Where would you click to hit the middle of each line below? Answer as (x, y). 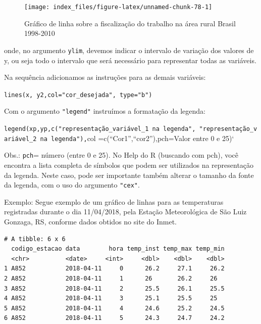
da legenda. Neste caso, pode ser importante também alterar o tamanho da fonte (129, 175)
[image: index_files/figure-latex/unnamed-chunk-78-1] (118, 7)
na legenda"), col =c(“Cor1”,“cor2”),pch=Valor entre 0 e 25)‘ (137, 138)
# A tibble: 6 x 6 (35, 239)
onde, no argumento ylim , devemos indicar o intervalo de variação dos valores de (129, 50)
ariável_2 (20, 139)
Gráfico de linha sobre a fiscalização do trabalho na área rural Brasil (130, 23)
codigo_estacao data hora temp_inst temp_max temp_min (118, 249)
